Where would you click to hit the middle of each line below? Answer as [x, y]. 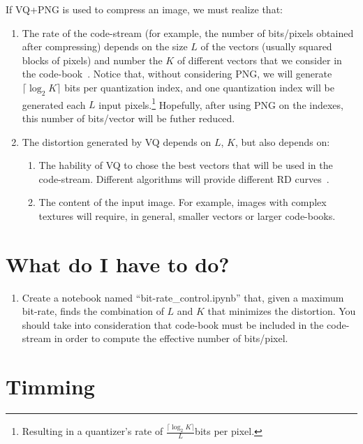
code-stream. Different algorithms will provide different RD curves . [184, 178]
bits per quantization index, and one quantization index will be [199, 87]
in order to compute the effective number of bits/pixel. [171, 338]
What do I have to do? [118, 264]
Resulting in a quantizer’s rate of [92, 431]
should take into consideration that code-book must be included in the [173, 324]
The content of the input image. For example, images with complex [183, 202]
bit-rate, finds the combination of [93, 311]
